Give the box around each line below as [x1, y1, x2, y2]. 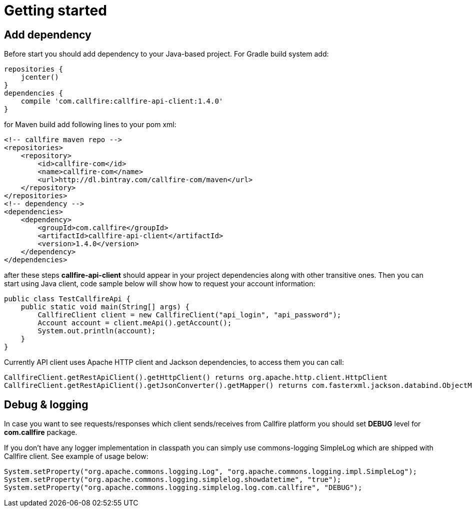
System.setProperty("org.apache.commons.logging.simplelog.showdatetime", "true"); [4, 475, 341, 484]
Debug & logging [4, 398, 88, 411]
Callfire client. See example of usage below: [4, 452, 148, 461]
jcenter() [20, 73, 59, 82]
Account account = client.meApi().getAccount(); [37, 319, 232, 327]
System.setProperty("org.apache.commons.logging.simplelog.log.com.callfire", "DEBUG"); [4, 483, 362, 492]
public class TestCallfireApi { [4, 295, 130, 303]
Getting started [4, 2, 107, 19]
